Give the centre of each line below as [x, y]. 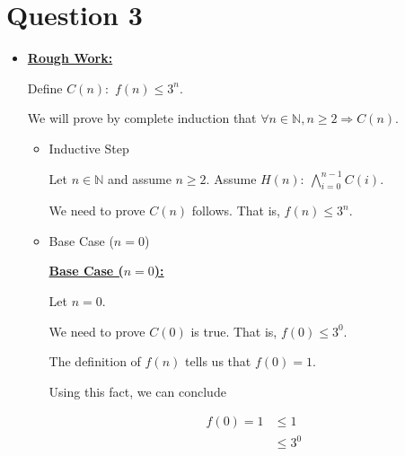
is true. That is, [234, 331]
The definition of [95, 361]
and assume [139, 178]
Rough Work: [70, 58]
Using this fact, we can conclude [137, 391]
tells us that [218, 361]
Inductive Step [89, 148]
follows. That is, [236, 210]
